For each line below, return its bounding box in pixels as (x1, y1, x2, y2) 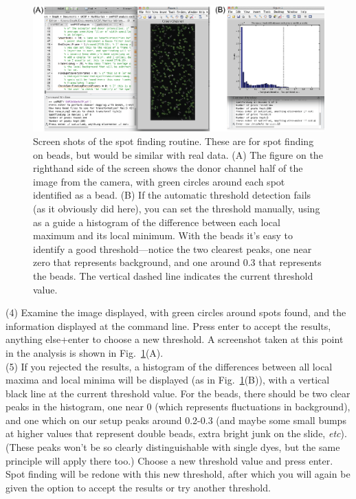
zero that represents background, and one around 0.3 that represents (33, 255, 322, 269)
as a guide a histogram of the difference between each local (33, 214, 280, 229)
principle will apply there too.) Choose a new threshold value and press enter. (5, 453, 333, 467)
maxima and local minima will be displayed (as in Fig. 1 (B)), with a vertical (5, 373, 330, 387)
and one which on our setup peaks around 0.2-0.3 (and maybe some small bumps (5, 412, 346, 427)
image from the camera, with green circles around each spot (33, 174, 285, 188)
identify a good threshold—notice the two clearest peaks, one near (33, 241, 312, 256)
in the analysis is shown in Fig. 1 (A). (5, 345, 164, 359)
